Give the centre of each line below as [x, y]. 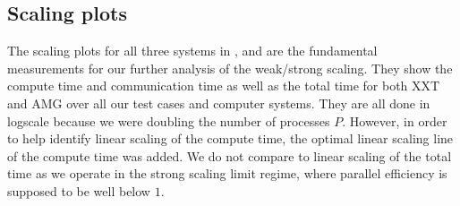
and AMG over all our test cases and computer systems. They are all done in [219, 103]
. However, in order [395, 120]
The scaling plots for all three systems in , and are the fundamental [192, 51]
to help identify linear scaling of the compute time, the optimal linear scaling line [230, 138]
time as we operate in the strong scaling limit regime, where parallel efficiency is [227, 173]
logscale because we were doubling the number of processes [169, 120]
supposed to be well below [79, 190]
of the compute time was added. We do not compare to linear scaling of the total [230, 155]
